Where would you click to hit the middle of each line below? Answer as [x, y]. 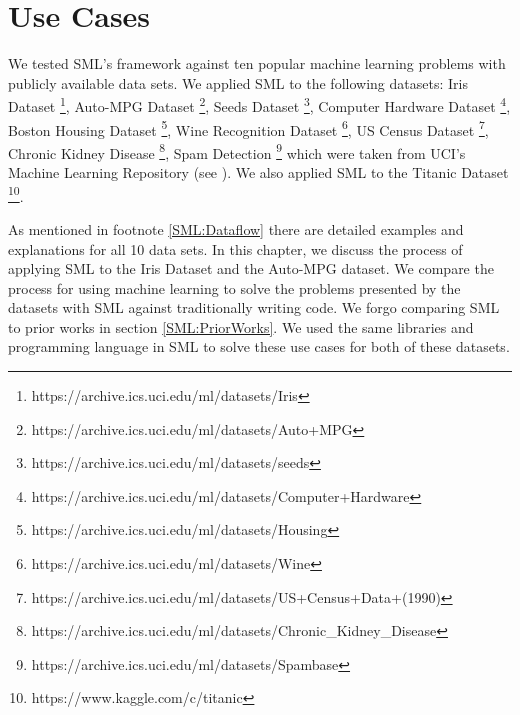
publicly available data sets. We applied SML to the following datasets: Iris [238, 82]
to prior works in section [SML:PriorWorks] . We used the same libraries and [241, 326]
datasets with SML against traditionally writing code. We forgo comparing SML [254, 307]
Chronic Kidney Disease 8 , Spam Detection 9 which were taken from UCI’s [237, 151]
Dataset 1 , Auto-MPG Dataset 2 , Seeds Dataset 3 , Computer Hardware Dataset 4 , [259, 104]
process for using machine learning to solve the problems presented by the [234, 287]
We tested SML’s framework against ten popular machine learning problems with [257, 63]
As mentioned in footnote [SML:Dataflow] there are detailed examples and [236, 228]
